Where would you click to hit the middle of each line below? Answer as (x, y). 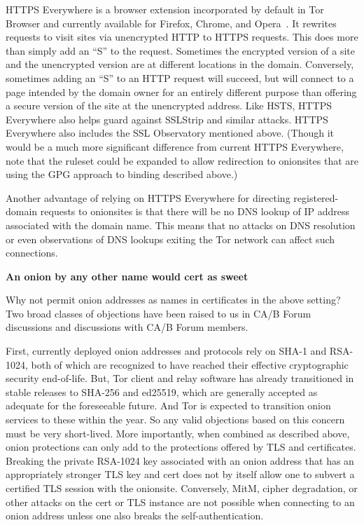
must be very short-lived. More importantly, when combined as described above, (178, 433)
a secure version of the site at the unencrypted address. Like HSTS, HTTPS (169, 105)
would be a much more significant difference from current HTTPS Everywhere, (175, 146)
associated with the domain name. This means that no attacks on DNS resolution (181, 225)
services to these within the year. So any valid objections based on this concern (175, 420)
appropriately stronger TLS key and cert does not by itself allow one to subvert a (180, 474)
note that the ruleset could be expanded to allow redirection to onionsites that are (182, 160)
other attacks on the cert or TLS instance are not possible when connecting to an (180, 502)
